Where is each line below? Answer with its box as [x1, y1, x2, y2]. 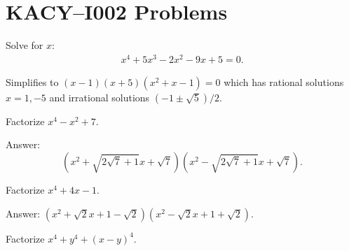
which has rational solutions [224, 74, 344, 89]
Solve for [6, 38, 43, 52]
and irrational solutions [49, 89, 150, 104]
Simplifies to [6, 74, 59, 89]
